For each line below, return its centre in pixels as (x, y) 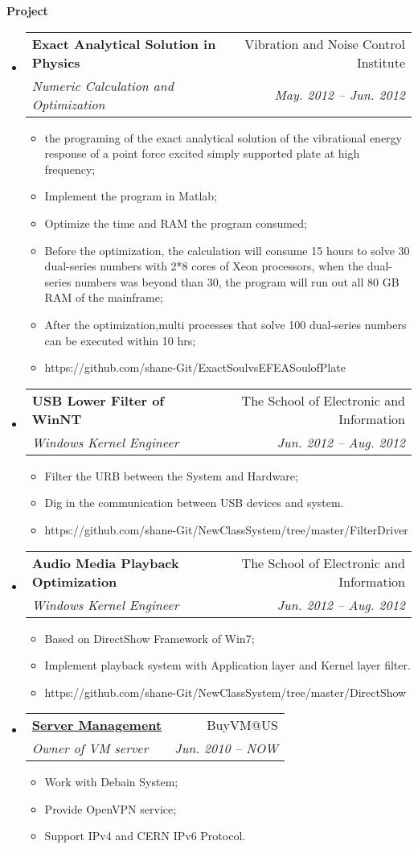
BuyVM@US (242, 725)
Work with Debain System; (111, 782)
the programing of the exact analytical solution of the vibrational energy (223, 137)
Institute (381, 62)
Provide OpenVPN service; (111, 808)
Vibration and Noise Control (325, 43)
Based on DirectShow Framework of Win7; (150, 638)
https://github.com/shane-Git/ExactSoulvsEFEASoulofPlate (195, 367)
